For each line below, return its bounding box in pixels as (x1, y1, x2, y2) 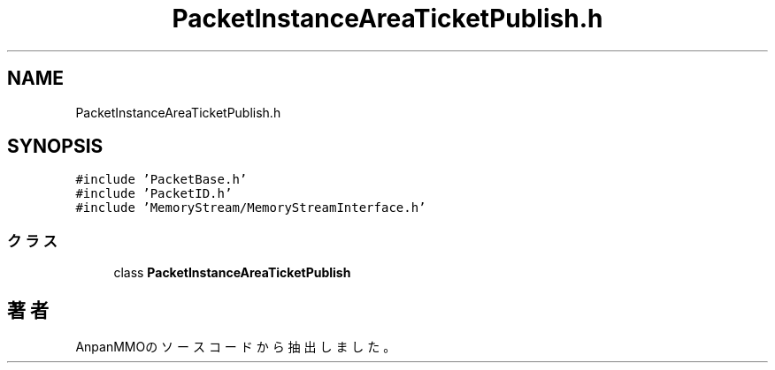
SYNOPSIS (7, 135, 104, 158)
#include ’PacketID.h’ (75, 186, 233, 201)
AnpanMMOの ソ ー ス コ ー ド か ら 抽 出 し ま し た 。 (75, 339, 396, 355)
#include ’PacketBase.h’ (75, 172, 248, 187)
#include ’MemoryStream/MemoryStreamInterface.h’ (75, 200, 426, 215)
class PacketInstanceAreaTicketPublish (113, 265, 351, 281)
